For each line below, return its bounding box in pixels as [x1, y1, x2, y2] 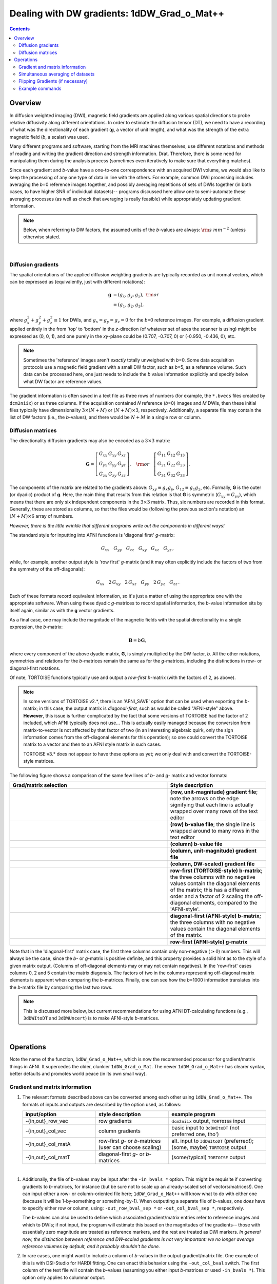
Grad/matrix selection [12, 781, 68, 788]
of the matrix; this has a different [170, 886, 249, 893]
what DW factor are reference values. [23, 378, 103, 385]
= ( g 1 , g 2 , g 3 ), [113, 302, 144, 309]
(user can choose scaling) [98, 1144, 162, 1151]
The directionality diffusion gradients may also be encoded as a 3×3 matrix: [9, 438, 170, 444]
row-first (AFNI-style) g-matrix [170, 938, 248, 945]
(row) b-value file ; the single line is [170, 821, 255, 828]
